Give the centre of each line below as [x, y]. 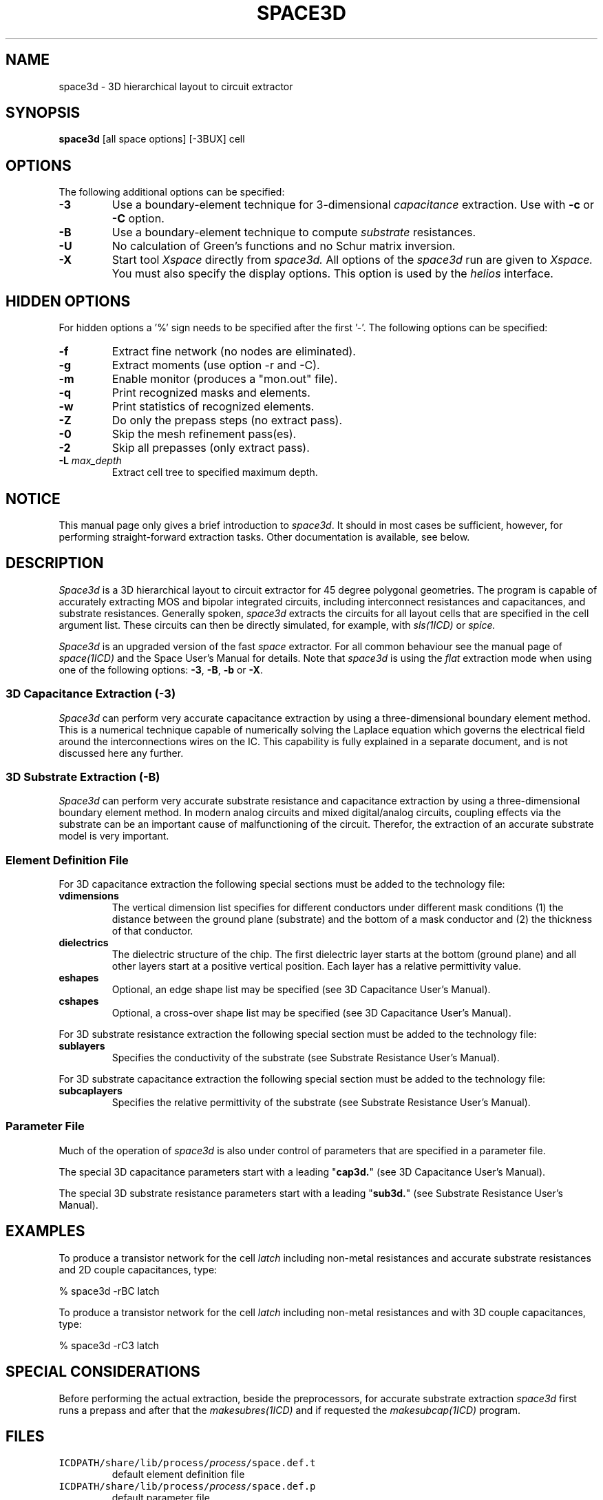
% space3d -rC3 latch [109, 1345]
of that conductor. [152, 931]
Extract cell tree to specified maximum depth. [215, 472]
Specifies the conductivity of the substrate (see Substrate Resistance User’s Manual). [306, 1058]
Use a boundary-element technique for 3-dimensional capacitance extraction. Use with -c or [353, 205]
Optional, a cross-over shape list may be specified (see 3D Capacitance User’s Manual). [311, 1013]
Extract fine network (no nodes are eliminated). [234, 352]
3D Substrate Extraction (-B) [83, 777]
